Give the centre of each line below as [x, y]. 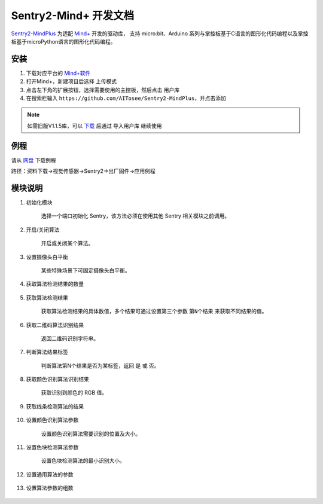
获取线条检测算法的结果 [55, 406]
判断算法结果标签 [47, 352]
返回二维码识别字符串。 [70, 338]
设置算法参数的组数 [50, 488]
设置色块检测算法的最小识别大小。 [83, 461]
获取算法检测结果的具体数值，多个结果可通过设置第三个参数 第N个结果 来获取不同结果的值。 [154, 311]
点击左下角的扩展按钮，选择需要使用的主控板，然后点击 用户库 [103, 90]
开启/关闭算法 [43, 230]
